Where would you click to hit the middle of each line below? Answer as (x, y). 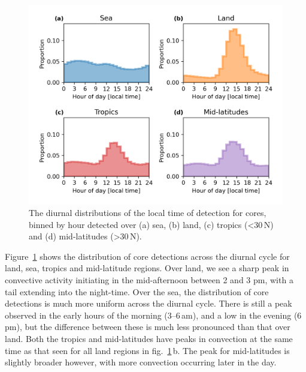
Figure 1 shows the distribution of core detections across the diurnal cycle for (147, 256)
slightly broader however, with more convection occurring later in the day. (141, 362)
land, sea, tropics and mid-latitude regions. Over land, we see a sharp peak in (147, 268)
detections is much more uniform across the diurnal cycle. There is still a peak (149, 303)
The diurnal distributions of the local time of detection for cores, (148, 213)
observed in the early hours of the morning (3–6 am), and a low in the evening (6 (153, 315)
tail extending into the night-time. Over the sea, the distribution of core (137, 291)
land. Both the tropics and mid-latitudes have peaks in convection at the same (149, 339)
